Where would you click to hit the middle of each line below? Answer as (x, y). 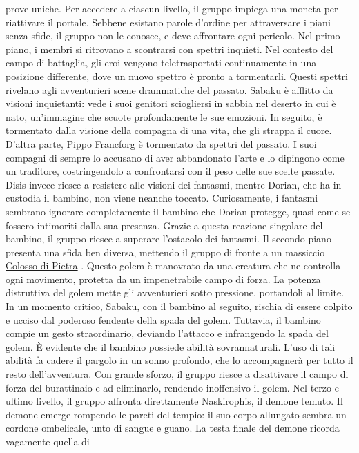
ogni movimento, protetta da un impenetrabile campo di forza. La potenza (163, 279)
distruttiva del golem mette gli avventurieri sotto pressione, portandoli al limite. (175, 292)
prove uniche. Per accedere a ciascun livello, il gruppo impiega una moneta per (172, 8)
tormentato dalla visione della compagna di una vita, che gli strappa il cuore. (169, 130)
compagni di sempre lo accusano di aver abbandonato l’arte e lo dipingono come (175, 157)
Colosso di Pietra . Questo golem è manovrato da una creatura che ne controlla (173, 266)
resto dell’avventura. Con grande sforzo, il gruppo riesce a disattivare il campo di (177, 374)
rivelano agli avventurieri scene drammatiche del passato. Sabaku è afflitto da (169, 89)
